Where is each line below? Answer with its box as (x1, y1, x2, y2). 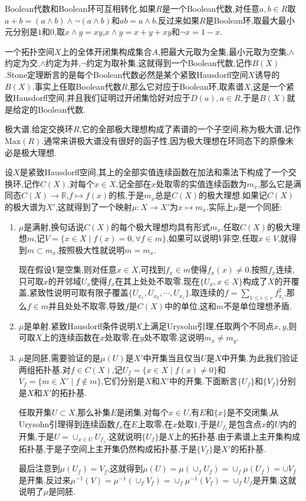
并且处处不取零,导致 (48, 300, 125, 312)
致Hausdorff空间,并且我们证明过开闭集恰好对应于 (5, 91, 191, 104)
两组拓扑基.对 (18, 363, 71, 375)
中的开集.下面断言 (169, 375, 238, 387)
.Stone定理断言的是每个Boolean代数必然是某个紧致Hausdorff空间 (5, 68, 248, 80)
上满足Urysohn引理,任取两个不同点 (142, 319, 274, 332)
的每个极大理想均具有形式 (111, 220, 210, 233)
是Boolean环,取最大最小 (205, 14, 295, 26)
